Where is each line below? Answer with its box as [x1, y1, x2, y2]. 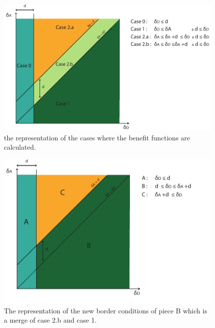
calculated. [4, 142, 36, 152]
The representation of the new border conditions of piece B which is [4, 305, 207, 315]
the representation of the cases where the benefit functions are [4, 132, 190, 142]
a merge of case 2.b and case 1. [4, 315, 97, 325]
